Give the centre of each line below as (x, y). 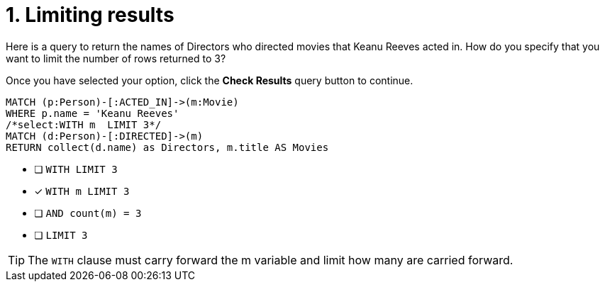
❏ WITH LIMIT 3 (76, 169)
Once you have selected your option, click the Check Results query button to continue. (210, 80)
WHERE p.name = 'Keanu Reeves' (93, 113)
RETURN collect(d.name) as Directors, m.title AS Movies (167, 147)
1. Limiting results (90, 15)
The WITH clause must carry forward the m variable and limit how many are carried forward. (271, 260)
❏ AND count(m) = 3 (88, 213)
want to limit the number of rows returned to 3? (116, 58)
